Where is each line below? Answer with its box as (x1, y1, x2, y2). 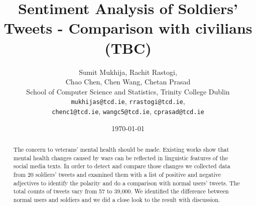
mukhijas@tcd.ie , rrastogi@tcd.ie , (71, 96, 185, 107)
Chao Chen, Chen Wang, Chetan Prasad (65, 76, 191, 87)
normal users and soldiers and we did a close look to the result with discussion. (13, 195, 220, 203)
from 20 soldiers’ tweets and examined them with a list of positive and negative (13, 170, 221, 178)
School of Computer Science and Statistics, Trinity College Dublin (26, 86, 230, 96)
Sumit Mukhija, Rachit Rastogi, (79, 66, 177, 77)
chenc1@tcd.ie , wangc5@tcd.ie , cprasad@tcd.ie (52, 106, 204, 116)
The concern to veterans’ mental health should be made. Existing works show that (13, 145, 229, 153)
